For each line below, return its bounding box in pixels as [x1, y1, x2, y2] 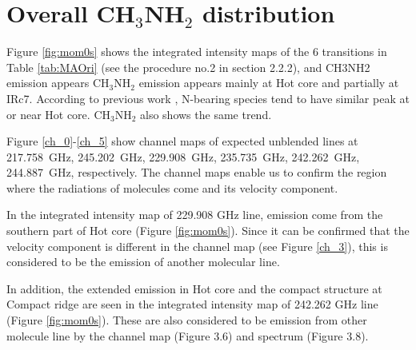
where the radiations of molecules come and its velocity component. [6, 179, 338, 196]
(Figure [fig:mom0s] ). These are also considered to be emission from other [6, 312, 367, 328]
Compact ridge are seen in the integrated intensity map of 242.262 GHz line [6, 296, 378, 312]
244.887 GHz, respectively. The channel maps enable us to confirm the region [6, 164, 387, 181]
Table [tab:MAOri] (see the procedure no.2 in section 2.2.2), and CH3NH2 [6, 58, 370, 75]
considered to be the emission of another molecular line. [6, 253, 280, 270]
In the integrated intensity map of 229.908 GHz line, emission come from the [6, 206, 383, 223]
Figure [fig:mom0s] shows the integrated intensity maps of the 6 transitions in [6, 43, 387, 60]
